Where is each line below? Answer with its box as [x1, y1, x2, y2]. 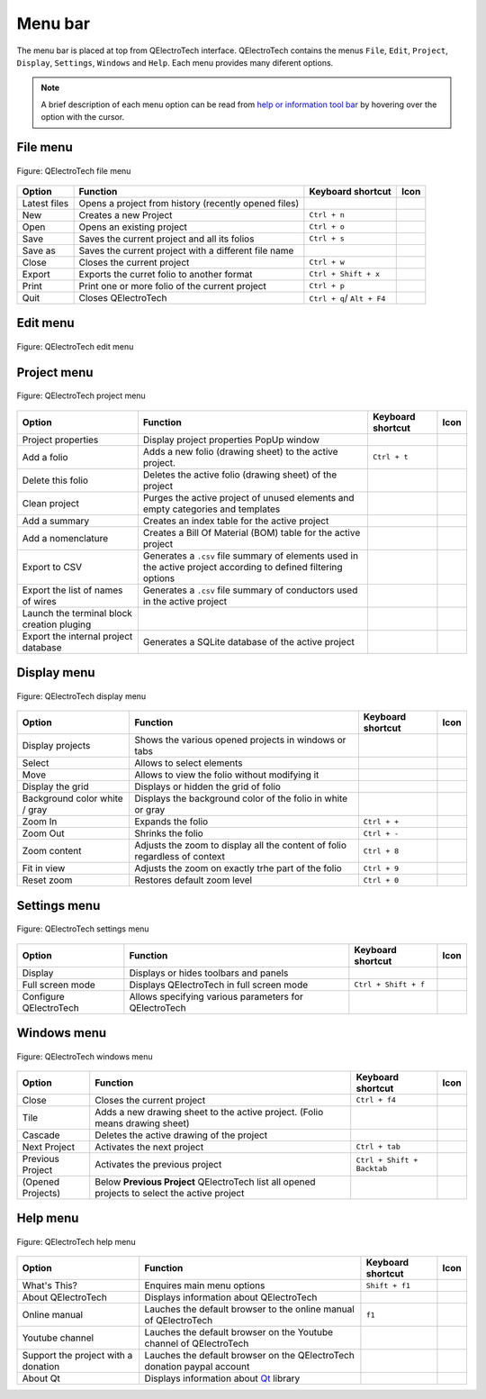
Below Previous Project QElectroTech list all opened [94, 1176, 316, 1188]
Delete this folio [22, 474, 89, 486]
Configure [22, 990, 65, 1003]
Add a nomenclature [22, 531, 108, 544]
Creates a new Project [78, 208, 173, 221]
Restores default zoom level [134, 874, 252, 886]
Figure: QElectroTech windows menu [16, 1050, 153, 1062]
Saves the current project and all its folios [78, 232, 255, 245]
